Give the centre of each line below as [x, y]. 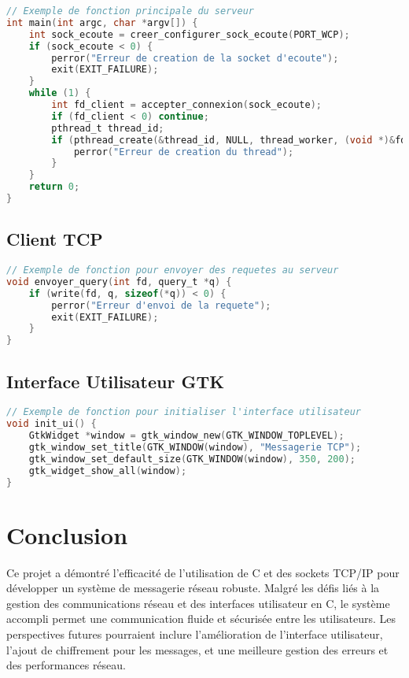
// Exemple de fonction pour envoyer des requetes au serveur [173, 270]
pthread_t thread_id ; [108, 128]
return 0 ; [54, 187]
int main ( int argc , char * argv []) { [102, 22]
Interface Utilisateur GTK [116, 381]
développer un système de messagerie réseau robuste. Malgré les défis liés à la [193, 588]
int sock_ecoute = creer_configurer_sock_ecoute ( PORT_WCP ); [189, 34]
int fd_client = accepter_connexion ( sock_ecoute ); [186, 105]
